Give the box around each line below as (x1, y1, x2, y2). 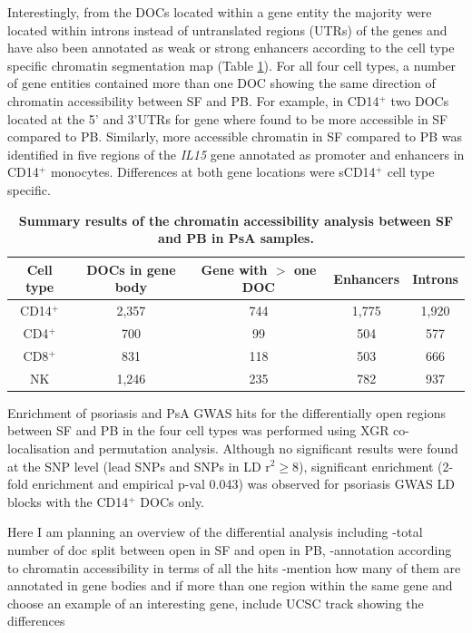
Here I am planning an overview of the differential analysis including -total (7, 522, 423, 541)
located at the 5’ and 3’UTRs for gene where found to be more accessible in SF (7, 109, 448, 128)
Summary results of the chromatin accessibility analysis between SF (18, 210, 454, 229)
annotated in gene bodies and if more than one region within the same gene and (7, 576, 453, 595)
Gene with (201, 259, 268, 278)
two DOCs (390, 91, 449, 110)
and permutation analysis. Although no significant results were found (74, 438, 458, 457)
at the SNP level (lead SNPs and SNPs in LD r (7, 456, 270, 475)
